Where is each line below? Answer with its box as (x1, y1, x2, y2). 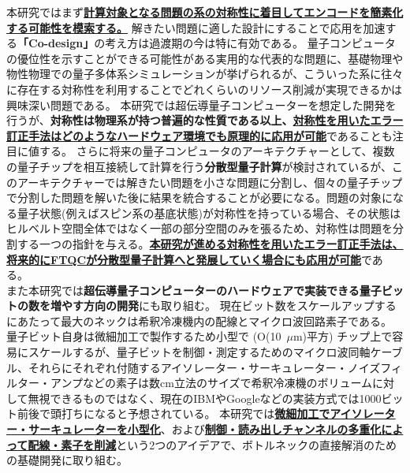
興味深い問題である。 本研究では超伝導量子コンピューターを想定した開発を (6, 96, 397, 113)
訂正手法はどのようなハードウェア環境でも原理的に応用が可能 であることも (6, 127, 393, 143)
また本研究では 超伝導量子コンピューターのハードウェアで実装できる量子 (6, 281, 382, 298)
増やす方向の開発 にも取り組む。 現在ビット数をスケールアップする (50, 297, 397, 314)
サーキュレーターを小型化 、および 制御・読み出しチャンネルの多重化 (28, 421, 382, 438)
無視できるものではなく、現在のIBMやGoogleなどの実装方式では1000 (28, 389, 382, 406)
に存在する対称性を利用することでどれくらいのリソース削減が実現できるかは (6, 80, 403, 97)
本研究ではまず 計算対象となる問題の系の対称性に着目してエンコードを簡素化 (6, 4, 404, 20)
